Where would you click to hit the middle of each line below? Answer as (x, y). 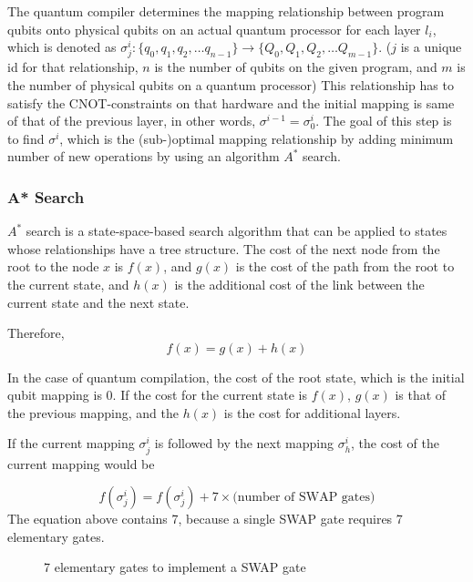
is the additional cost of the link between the (299, 284)
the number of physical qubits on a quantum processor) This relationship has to (231, 84)
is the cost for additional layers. (312, 412)
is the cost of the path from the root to (345, 266)
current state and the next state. (98, 302)
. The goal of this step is (384, 121)
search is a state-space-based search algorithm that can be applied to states (236, 231)
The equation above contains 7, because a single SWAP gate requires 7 (205, 519)
